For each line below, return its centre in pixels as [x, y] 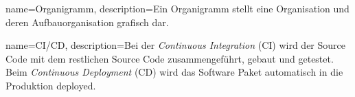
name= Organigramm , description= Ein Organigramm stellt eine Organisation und [177, 8]
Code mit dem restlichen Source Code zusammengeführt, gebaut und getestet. [170, 58]
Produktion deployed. [51, 85]
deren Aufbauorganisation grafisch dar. [87, 22]
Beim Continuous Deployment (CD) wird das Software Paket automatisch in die [174, 72]
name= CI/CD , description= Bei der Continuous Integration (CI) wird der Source [175, 45]
